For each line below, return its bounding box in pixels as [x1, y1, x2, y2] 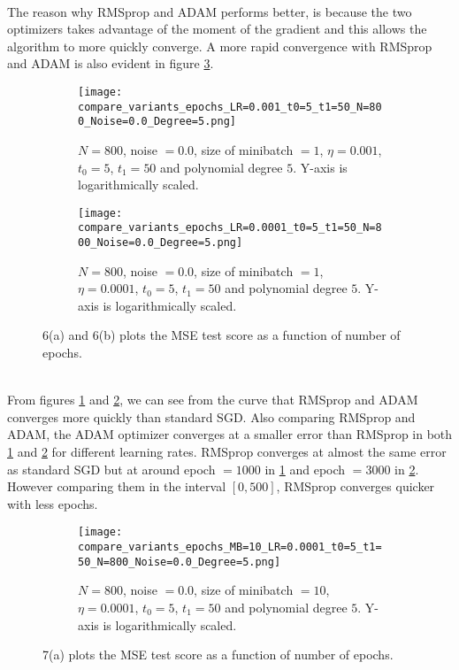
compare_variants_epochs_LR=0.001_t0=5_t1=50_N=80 [78, 100, 382, 113]
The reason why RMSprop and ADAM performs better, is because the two [7, 2, 412, 20]
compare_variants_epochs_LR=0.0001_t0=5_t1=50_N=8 [78, 221, 382, 235]
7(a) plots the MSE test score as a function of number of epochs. [42, 645, 394, 664]
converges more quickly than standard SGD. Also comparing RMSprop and [7, 407, 416, 426]
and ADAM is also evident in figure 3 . [7, 54, 214, 73]
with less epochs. [7, 494, 98, 512]
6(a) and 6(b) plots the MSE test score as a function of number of [42, 326, 401, 344]
